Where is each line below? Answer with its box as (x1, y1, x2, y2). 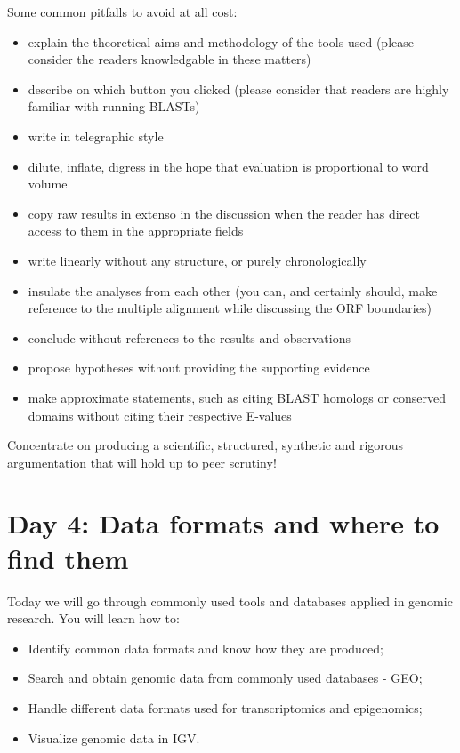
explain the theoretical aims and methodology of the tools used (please (28, 32, 414, 51)
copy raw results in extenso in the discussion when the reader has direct (28, 204, 420, 222)
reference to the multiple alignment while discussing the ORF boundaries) (28, 299, 432, 317)
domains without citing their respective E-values (28, 405, 292, 424)
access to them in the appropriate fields (28, 221, 244, 240)
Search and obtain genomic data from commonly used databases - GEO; (28, 669, 423, 687)
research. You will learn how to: (7, 609, 180, 628)
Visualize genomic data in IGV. (28, 728, 200, 747)
